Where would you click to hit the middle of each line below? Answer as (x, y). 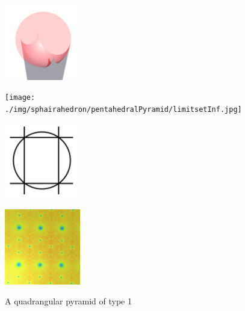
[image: (20, 98)
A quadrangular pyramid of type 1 (68, 301)
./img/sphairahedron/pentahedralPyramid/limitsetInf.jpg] (123, 110)
